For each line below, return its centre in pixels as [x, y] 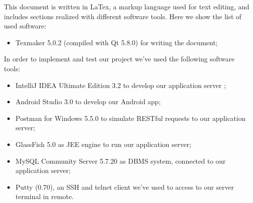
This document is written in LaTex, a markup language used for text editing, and [127, 6]
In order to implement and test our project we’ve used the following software [119, 59]
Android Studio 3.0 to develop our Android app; [88, 101]
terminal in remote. [45, 196]
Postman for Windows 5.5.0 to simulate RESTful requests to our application [130, 118]
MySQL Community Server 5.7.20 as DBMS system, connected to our [121, 160]
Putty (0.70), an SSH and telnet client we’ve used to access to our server [125, 187]
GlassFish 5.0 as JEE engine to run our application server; [103, 144]
